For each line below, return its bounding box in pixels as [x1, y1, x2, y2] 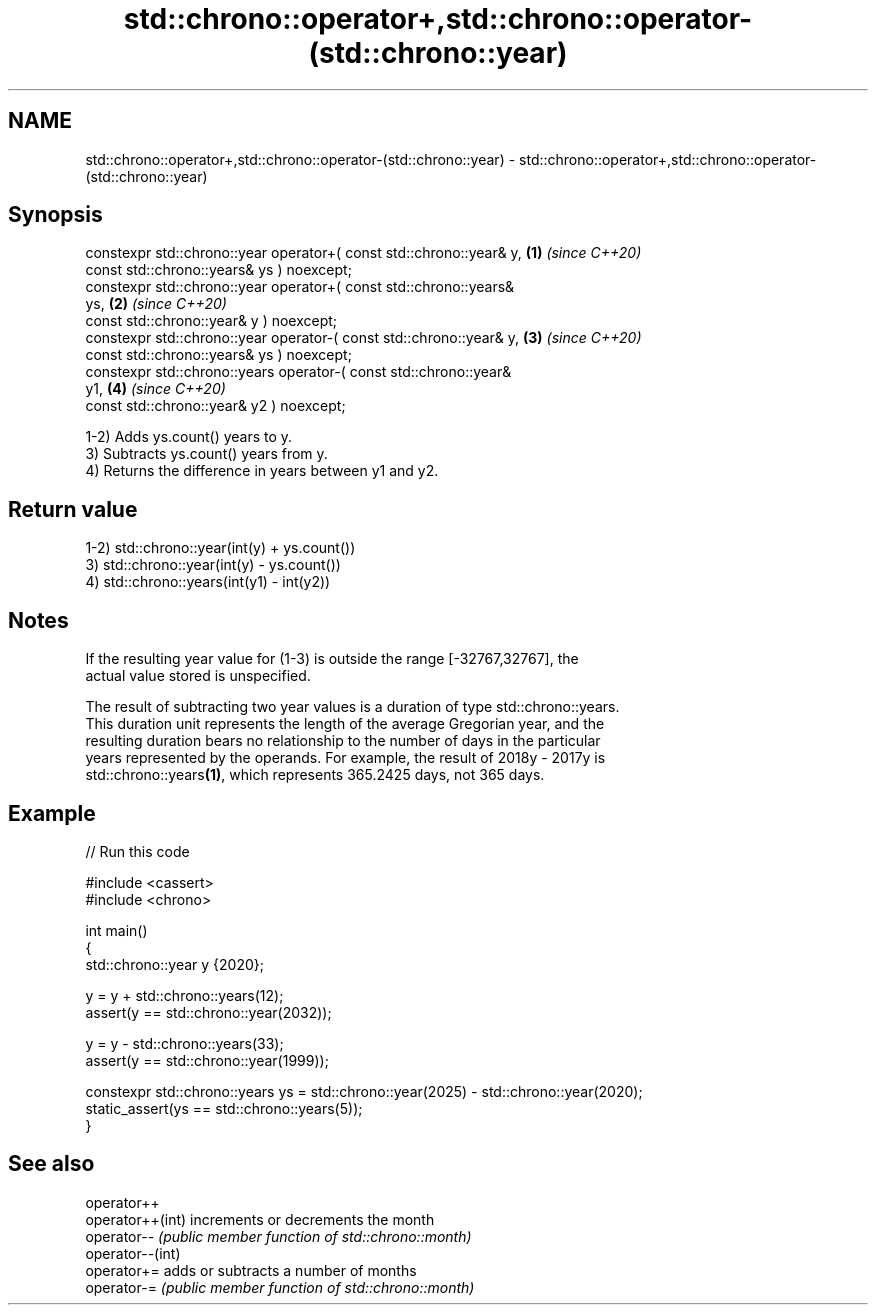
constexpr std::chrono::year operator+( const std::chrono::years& [85, 278, 515, 296]
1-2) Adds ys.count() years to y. [85, 428, 293, 446]
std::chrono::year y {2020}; [85, 955, 264, 973]
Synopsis [8, 202, 103, 228]
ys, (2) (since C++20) [85, 295, 227, 313]
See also [8, 1151, 95, 1177]
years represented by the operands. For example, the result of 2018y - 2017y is [85, 749, 606, 767]
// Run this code [85, 842, 190, 860]
